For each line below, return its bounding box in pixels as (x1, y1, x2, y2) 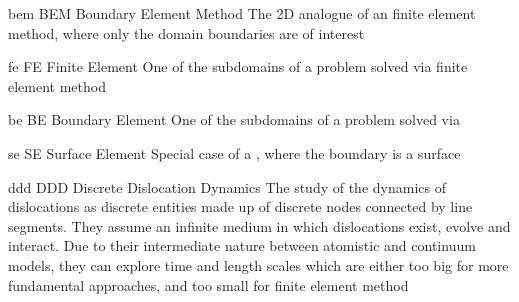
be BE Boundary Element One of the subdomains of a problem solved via (8, 109, 460, 130)
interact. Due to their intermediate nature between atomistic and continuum (8, 235, 476, 256)
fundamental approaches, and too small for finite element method (8, 274, 409, 295)
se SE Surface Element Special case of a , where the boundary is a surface (8, 142, 461, 163)
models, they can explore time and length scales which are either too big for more (8, 254, 509, 275)
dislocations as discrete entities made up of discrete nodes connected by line (8, 196, 473, 217)
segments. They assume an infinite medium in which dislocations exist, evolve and (8, 215, 511, 236)
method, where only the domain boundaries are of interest (8, 22, 365, 43)
